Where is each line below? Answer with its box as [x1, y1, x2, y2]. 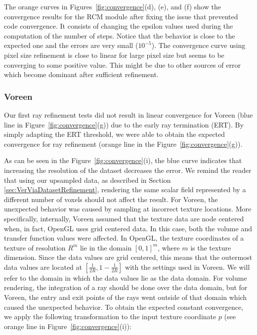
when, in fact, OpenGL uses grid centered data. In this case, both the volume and [4, 223, 252, 233]
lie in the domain [80, 242, 132, 252]
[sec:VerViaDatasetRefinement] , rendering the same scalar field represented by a [4, 184, 246, 195]
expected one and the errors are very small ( [4, 40, 138, 50]
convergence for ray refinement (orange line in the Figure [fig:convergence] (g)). [4, 138, 243, 149]
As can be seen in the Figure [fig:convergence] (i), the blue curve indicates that [4, 155, 242, 166]
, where [158, 242, 180, 252]
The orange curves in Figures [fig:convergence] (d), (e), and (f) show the [4, 1, 221, 11]
